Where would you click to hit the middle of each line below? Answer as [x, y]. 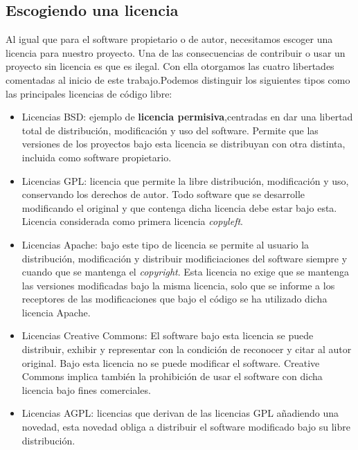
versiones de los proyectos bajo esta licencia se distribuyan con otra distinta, [184, 144]
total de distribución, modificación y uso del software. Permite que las [170, 130]
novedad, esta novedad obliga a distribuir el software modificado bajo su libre [186, 427]
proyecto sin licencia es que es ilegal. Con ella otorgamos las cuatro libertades [170, 66]
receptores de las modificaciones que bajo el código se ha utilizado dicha [174, 299]
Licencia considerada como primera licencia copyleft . [132, 221]
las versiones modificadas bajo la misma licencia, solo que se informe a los [178, 285]
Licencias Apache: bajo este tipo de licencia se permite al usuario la [165, 244]
